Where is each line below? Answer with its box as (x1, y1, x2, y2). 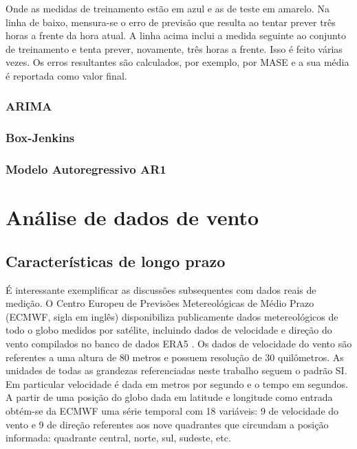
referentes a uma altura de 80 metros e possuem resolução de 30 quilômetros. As (6, 349, 344, 364)
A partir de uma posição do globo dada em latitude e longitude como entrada (6, 390, 333, 404)
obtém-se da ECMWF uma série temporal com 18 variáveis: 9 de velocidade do (6, 404, 339, 418)
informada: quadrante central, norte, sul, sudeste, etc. (6, 430, 231, 445)
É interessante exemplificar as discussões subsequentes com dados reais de (6, 282, 316, 297)
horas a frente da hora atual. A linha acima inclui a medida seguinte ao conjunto (6, 28, 346, 43)
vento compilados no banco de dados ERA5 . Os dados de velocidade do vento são (6, 336, 352, 351)
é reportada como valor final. (6, 68, 127, 82)
